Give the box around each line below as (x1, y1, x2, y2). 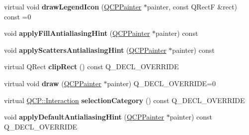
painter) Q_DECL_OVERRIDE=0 (107, 78, 216, 88)
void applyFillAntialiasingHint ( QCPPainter (4, 28, 150, 38)
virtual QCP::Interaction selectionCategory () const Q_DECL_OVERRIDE (4, 95, 245, 105)
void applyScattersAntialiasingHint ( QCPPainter (4, 44, 166, 55)
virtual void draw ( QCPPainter (4, 78, 101, 88)
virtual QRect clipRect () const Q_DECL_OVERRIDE (4, 61, 179, 72)
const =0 (4, 11, 31, 21)
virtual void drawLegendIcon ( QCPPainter (4, 1, 142, 11)
